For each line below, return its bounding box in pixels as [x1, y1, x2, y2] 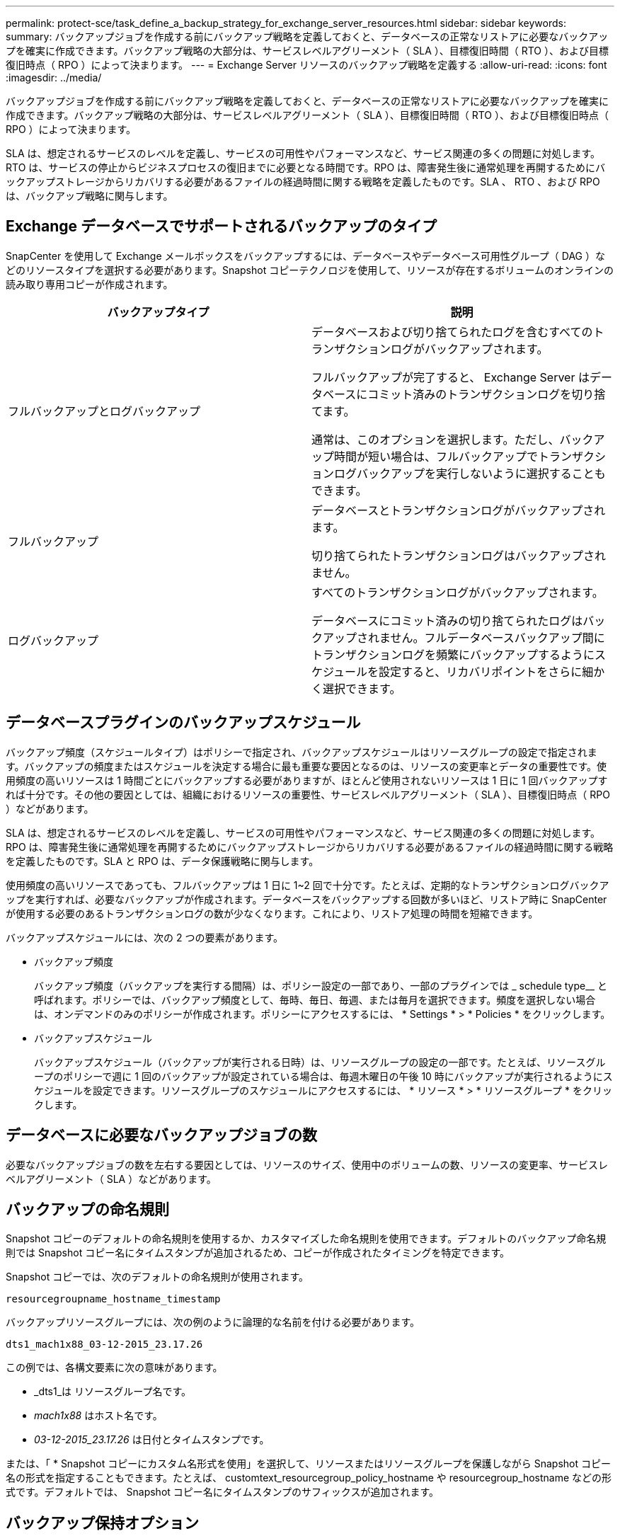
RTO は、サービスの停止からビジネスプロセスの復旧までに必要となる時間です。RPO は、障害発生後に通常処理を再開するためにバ [6, 161, 606, 173]
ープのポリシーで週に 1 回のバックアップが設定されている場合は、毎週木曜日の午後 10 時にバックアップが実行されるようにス [34, 1070, 613, 1082]
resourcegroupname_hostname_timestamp [6, 1293, 221, 1305]
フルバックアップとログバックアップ [8, 403, 201, 418]
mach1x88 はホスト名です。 [34, 1409, 163, 1422]
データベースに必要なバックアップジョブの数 [6, 1126, 317, 1145]
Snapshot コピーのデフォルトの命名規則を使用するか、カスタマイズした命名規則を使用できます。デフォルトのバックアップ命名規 [6, 1232, 607, 1245]
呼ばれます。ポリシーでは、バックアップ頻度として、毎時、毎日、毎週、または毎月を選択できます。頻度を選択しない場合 [34, 993, 596, 1006]
